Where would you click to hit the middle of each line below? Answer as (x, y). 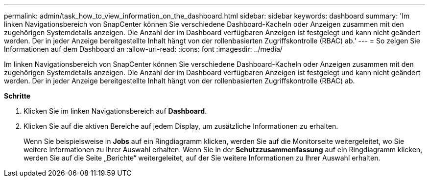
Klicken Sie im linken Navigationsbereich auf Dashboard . (115, 111)
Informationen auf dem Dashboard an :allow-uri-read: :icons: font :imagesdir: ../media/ (143, 49)
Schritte (17, 96)
